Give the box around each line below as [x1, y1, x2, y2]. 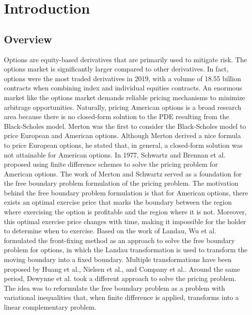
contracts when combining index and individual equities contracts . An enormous [4, 83, 242, 93]
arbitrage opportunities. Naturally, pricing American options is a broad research [4, 102, 241, 112]
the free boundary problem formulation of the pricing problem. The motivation [4, 178, 238, 188]
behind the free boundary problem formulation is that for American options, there [4, 187, 248, 197]
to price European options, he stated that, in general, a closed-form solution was [4, 140, 243, 150]
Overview [4, 31, 52, 46]
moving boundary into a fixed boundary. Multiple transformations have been [4, 254, 232, 264]
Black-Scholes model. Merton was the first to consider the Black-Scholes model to [4, 121, 246, 131]
